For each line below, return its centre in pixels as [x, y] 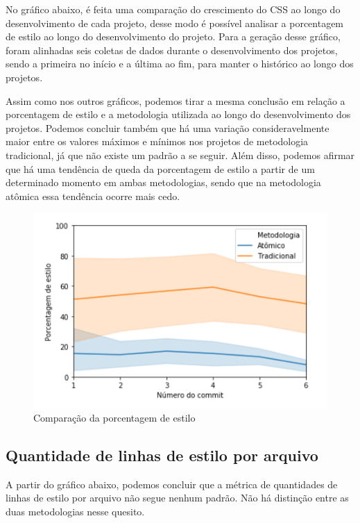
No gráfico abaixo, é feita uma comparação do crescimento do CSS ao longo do [173, 9]
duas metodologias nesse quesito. [75, 512]
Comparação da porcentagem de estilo [114, 418]
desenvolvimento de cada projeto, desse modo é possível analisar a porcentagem [175, 23]
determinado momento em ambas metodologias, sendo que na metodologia [163, 182]
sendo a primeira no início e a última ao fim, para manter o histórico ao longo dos [180, 64]
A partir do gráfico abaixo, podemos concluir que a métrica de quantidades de [172, 484]
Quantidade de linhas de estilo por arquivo [162, 455]
